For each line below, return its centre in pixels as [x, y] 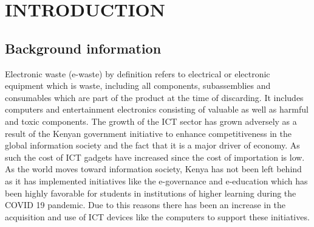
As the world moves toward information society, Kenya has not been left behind [153, 169]
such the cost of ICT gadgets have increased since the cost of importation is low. [155, 157]
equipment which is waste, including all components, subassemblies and [138, 86]
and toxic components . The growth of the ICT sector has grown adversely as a [151, 121]
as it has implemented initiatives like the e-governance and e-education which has [156, 180]
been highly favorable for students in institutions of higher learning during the [151, 193]
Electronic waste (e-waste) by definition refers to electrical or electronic [138, 73]
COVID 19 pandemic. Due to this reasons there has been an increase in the [145, 205]
